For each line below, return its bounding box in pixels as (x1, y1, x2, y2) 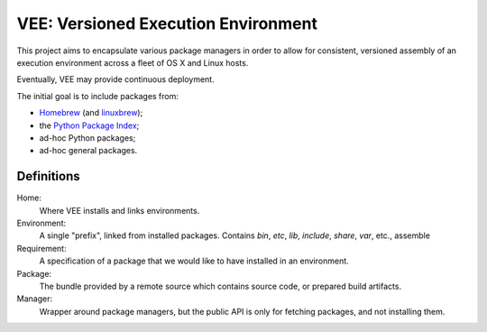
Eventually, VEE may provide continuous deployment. (16, 74, 216, 85)
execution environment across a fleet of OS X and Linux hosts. (16, 57, 249, 68)
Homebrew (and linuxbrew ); (39, 107, 143, 118)
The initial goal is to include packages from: (16, 90, 179, 101)
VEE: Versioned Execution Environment (16, 14, 317, 33)
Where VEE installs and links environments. (39, 205, 200, 216)
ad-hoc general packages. (39, 145, 138, 156)
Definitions (16, 169, 80, 184)
